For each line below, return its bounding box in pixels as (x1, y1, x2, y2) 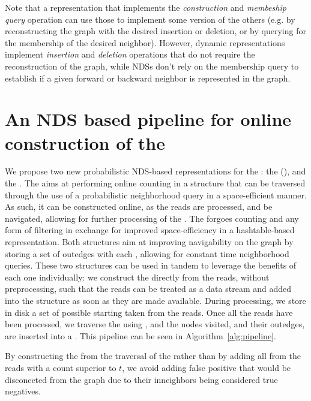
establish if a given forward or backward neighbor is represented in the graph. (5, 71, 291, 84)
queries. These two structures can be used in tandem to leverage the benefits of (5, 259, 297, 272)
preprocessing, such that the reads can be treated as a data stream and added (5, 282, 292, 295)
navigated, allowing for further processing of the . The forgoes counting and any (5, 212, 299, 224)
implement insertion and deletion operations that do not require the (5, 48, 255, 61)
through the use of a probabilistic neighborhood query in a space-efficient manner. (5, 188, 307, 201)
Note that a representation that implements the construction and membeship (5, 1, 286, 13)
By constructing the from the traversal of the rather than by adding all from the (5, 349, 301, 362)
